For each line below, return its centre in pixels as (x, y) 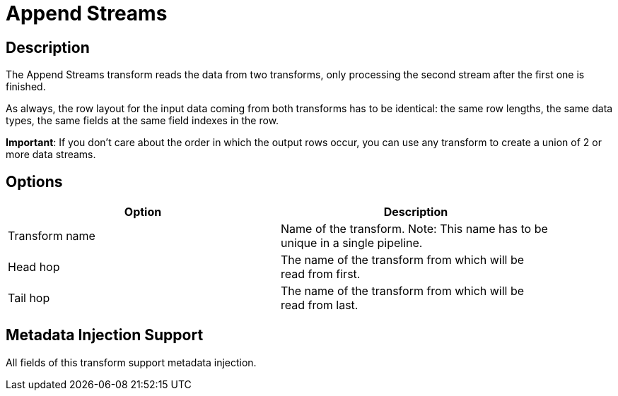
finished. (26, 87)
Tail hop (29, 298)
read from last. (320, 305)
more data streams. (51, 155)
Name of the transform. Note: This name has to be (414, 229)
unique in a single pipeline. (352, 243)
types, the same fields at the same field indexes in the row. (142, 121)
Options (34, 181)
